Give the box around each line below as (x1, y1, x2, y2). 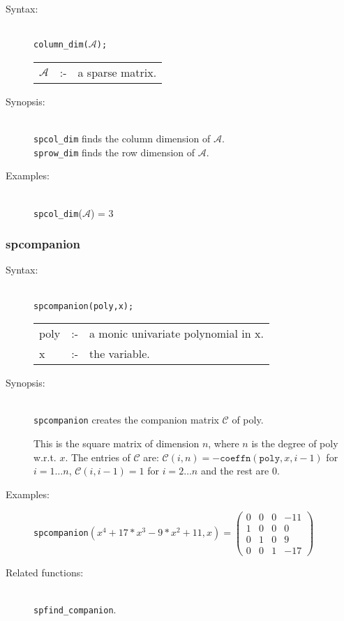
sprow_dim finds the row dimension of (33, 144, 195, 159)
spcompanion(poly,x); (33, 301, 134, 311)
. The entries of (65, 449, 130, 464)
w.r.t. (33, 449, 57, 464)
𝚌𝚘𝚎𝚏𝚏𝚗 (220, 453, 251, 463)
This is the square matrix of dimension (33, 436, 200, 451)
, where (208, 436, 239, 451)
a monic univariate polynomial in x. (89, 325, 264, 342)
